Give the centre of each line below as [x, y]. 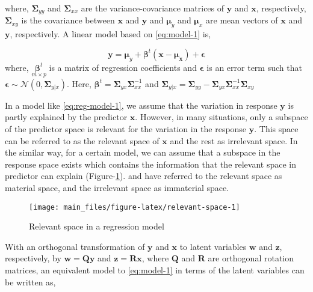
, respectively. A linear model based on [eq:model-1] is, [110, 34]
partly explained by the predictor [66, 117]
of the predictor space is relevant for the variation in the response [126, 129]
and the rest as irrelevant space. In [234, 140]
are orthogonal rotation [251, 258]
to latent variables [213, 246]
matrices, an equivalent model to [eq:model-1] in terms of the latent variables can [155, 270]
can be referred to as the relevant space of [82, 140]
